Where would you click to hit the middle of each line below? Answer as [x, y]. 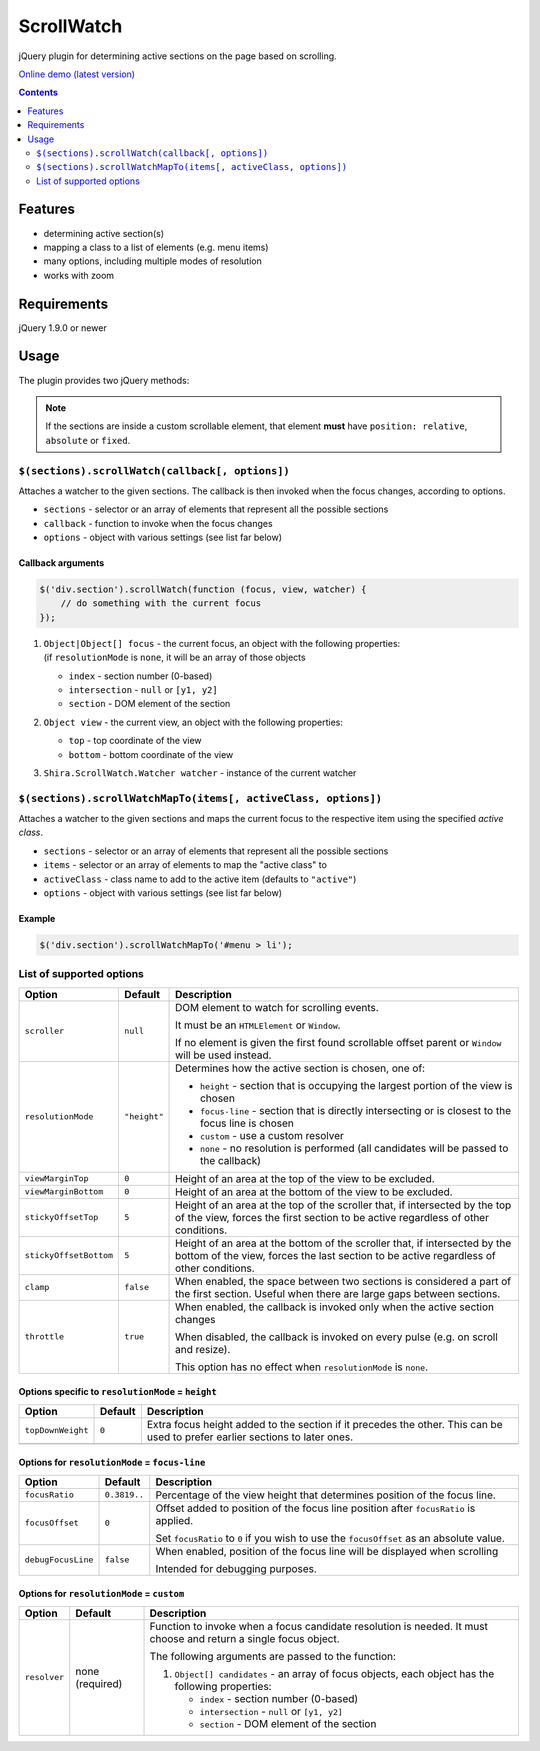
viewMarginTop [56, 1178]
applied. [174, 1520]
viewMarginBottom [64, 1191]
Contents [38, 92]
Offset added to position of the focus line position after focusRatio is [315, 1508]
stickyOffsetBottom [69, 1255]
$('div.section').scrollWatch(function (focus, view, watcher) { [203, 589]
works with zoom [79, 275]
